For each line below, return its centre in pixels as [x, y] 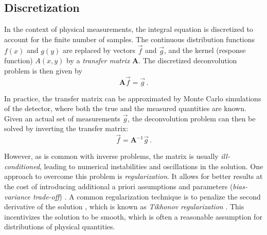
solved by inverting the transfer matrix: [66, 128]
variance [17, 196]
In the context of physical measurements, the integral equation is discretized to [129, 29]
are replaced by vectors [99, 50]
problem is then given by [43, 70]
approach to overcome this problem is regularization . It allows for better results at [133, 176]
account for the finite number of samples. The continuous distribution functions [130, 39]
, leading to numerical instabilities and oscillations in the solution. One [152, 166]
